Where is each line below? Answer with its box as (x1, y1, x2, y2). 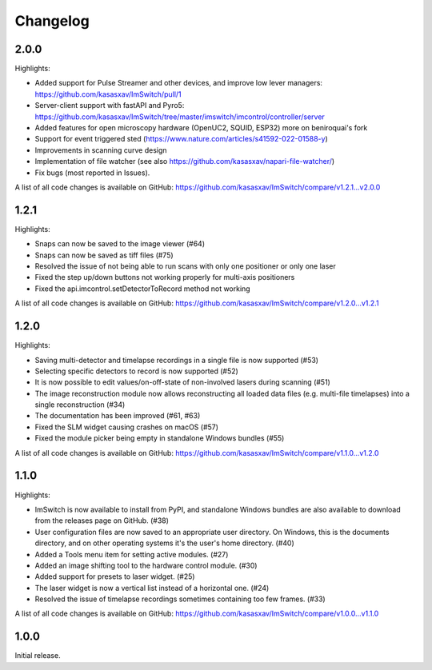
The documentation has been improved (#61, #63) (34, 411, 201, 421)
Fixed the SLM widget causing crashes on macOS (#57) (34, 422, 219, 432)
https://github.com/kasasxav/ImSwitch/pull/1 (34, 89, 182, 99)
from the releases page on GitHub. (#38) (34, 516, 170, 525)
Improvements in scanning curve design (34, 145, 167, 155)
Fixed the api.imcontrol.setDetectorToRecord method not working (34, 284, 251, 293)
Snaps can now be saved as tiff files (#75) (34, 250, 174, 260)
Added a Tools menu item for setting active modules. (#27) (34, 549, 229, 559)
